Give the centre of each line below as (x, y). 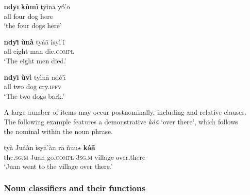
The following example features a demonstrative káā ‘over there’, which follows (121, 121)
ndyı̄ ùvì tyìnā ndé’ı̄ (35, 77)
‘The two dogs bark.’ (34, 96)
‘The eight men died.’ (35, 60)
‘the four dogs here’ (33, 25)
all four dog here (28, 16)
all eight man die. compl (39, 51)
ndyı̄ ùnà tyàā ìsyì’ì (34, 41)
